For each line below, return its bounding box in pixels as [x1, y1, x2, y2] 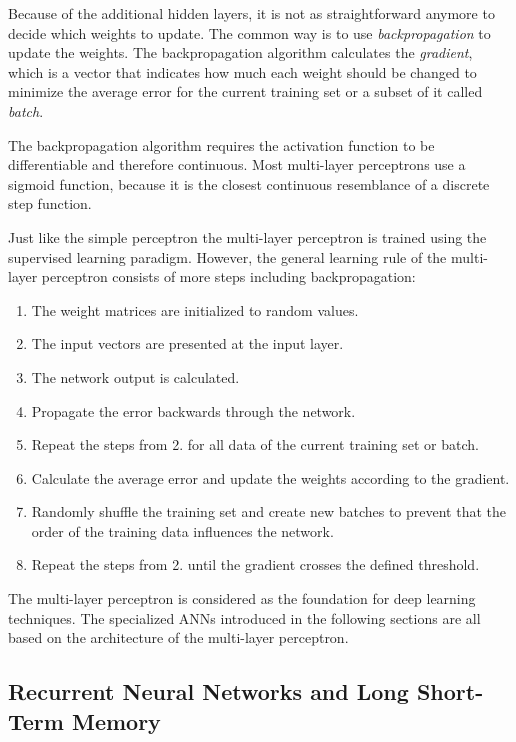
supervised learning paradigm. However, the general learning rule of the [8, 246, 447, 267]
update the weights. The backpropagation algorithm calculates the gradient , [8, 42, 473, 63]
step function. [8, 193, 92, 214]
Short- [416, 676, 484, 707]
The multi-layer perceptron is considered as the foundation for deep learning [8, 588, 476, 609]
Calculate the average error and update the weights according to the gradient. [31, 467, 510, 488]
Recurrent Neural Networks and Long [8, 676, 409, 707]
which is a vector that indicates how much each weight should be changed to [8, 61, 477, 82]
